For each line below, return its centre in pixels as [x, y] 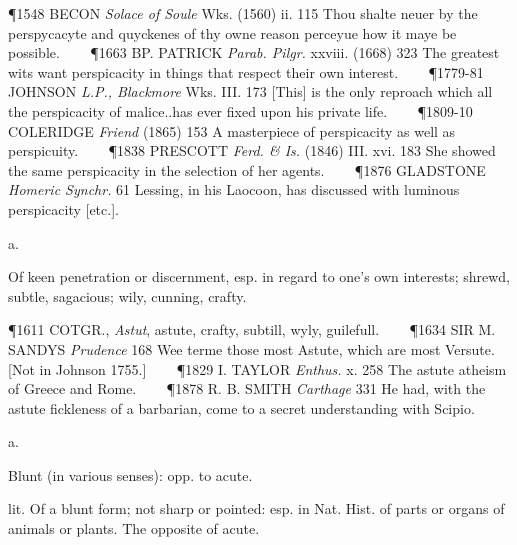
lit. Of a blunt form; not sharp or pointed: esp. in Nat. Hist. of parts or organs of [256, 508]
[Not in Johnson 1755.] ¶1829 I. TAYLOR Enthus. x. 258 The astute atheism [257, 368]
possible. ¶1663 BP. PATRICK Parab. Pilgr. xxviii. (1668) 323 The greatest [254, 52]
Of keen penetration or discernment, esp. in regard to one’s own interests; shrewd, [259, 276]
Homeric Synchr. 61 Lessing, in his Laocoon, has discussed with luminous [234, 189]
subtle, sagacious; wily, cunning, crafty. [127, 295]
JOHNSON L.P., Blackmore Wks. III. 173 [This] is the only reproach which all [250, 91]
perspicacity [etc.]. [63, 208]
